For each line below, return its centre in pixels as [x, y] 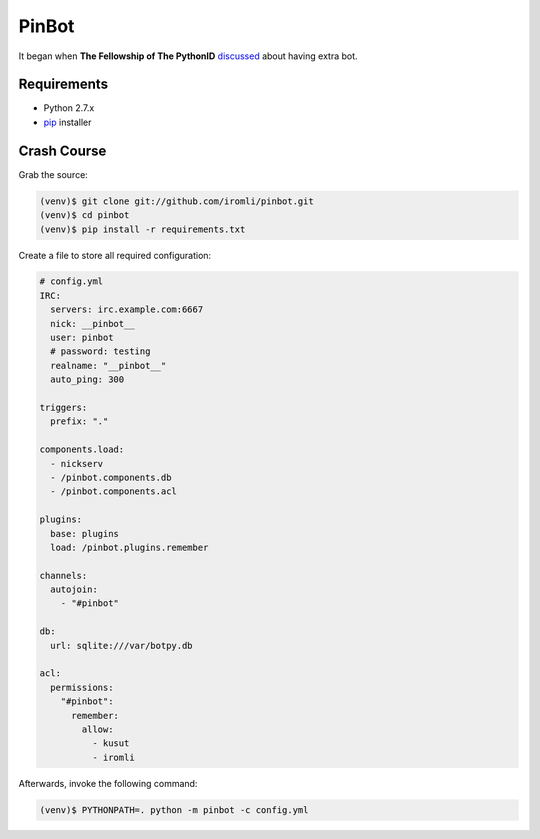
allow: [97, 729]
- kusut [110, 743]
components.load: [82, 449]
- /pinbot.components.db [111, 477]
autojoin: [74, 589]
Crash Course [62, 150]
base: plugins [85, 533]
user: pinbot [82, 338]
